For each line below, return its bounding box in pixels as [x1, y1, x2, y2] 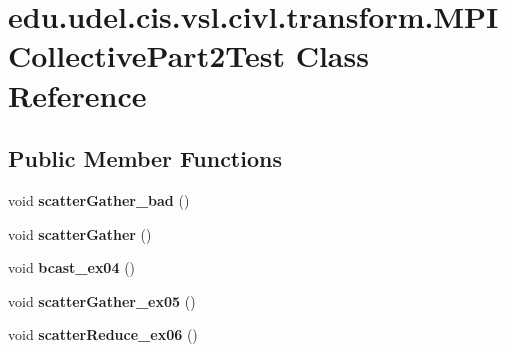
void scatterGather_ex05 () [8, 290, 196, 311]
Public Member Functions [8, 143, 282, 174]
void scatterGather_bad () [8, 189, 190, 210]
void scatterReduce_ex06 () [8, 324, 198, 345]
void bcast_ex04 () [8, 257, 136, 278]
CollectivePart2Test [8, 35, 285, 76]
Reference [8, 74, 147, 115]
